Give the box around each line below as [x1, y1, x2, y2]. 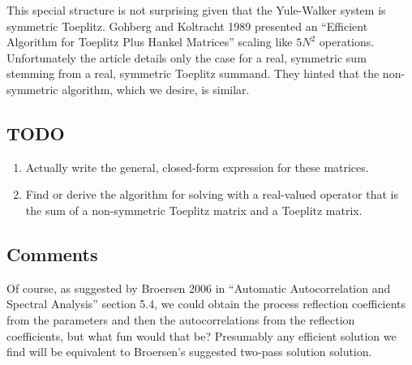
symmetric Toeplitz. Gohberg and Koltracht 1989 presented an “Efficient [6, 17, 368, 34]
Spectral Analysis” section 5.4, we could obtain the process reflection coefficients [6, 295, 406, 312]
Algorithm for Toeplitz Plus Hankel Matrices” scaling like [6, 33, 293, 50]
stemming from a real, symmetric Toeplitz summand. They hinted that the [6, 65, 380, 82]
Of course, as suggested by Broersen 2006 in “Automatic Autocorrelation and [6, 279, 391, 296]
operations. [319, 33, 375, 50]
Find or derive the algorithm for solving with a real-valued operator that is [25, 186, 398, 203]
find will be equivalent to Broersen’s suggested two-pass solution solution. [6, 343, 372, 360]
